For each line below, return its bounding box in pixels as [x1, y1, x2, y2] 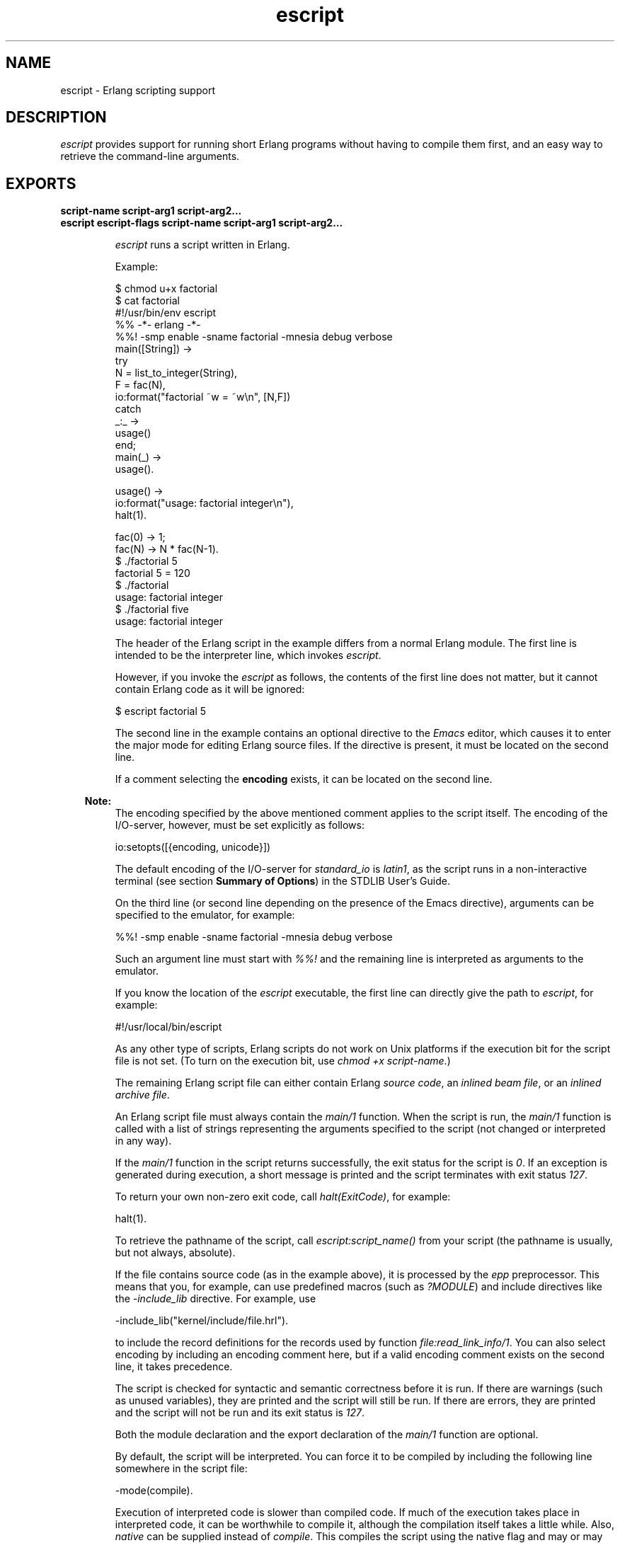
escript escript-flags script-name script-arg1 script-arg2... [60, 217, 343, 229]
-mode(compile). [115, 1484, 193, 1497]
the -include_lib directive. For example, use [115, 1292, 316, 1305]
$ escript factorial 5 [115, 705, 207, 718]
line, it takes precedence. [115, 1360, 233, 1373]
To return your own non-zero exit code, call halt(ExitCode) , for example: [115, 1191, 451, 1203]
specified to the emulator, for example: [115, 909, 295, 922]
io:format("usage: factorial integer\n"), [115, 497, 294, 510]
